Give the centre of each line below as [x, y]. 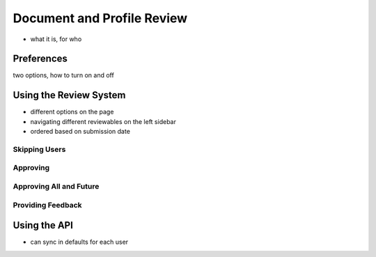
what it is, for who [56, 39]
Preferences [40, 59]
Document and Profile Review [100, 18]
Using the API [43, 225]
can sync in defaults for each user [79, 242]
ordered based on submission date [80, 132]
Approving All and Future [56, 187]
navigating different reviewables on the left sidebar [103, 121]
